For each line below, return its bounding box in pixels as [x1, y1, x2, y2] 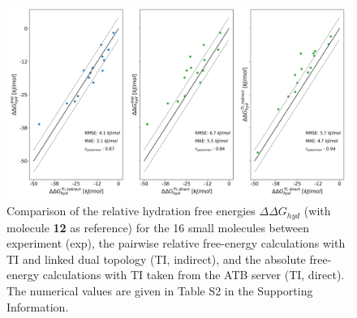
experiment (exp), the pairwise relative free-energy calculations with [6, 235, 346, 252]
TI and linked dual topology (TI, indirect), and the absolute [6, 250, 306, 267]
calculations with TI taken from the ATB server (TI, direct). [42, 266, 345, 283]
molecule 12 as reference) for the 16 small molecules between [6, 218, 309, 235]
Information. [6, 298, 69, 315]
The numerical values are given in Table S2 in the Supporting [6, 282, 313, 299]
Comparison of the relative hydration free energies [6, 202, 256, 219]
